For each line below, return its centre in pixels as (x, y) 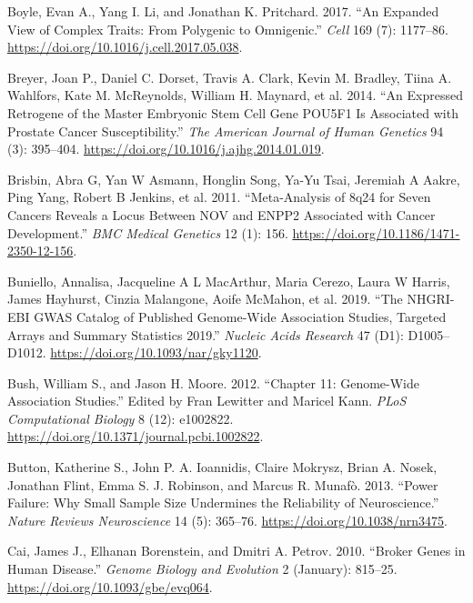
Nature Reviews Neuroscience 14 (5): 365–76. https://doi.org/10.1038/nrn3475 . (227, 520)
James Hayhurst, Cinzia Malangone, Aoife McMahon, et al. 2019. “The (205, 299)
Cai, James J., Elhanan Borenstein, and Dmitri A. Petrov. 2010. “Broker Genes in (236, 551)
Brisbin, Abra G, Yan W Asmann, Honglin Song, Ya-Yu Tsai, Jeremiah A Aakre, (234, 179)
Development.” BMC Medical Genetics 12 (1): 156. (148, 232)
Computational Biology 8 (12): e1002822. (121, 418)
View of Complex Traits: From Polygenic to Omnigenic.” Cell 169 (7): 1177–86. (228, 29)
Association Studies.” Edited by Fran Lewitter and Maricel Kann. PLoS (207, 401)
